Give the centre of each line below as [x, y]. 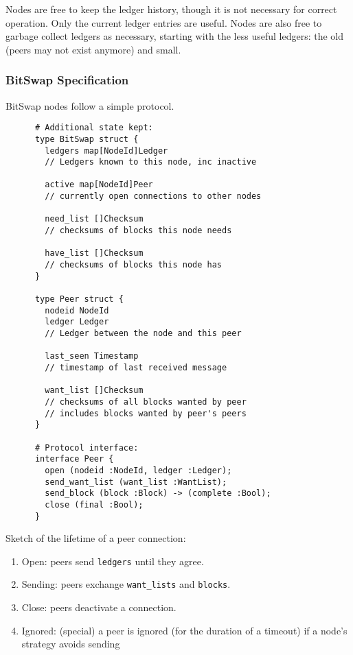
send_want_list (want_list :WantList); [136, 482]
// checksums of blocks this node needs [138, 231]
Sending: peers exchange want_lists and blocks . [126, 584]
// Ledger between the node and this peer [143, 333]
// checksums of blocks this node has [133, 265]
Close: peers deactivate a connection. [99, 607]
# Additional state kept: [94, 128]
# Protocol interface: [87, 448]
